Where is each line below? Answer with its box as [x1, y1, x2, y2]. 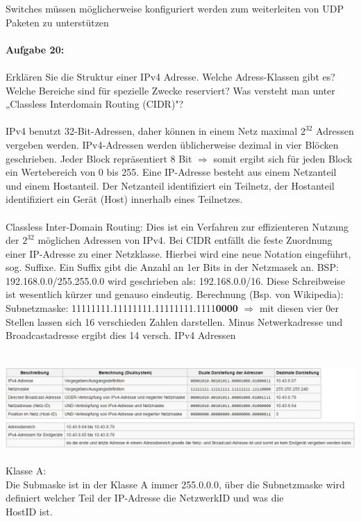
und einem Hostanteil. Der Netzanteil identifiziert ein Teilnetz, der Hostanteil [6, 178, 335, 192]
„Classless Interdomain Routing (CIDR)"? [6, 97, 184, 111]
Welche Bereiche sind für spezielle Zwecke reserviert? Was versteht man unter [6, 83, 335, 97]
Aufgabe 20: [6, 42, 65, 56]
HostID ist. [6, 504, 53, 518]
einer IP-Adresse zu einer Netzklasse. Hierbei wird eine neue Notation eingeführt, [6, 246, 351, 260]
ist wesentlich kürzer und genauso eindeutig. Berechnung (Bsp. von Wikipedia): [6, 287, 344, 301]
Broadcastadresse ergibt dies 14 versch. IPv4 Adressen [6, 328, 236, 342]
